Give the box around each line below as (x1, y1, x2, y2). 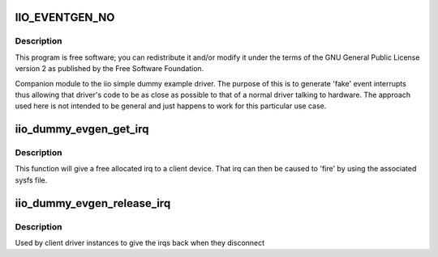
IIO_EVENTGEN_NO (15, 11, 115, 24)
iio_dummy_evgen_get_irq (15, 122, 149, 137)
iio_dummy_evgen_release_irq (15, 196, 171, 210)
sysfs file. (15, 175, 48, 185)
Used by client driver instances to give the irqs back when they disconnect (15, 238, 265, 248)
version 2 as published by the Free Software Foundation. (15, 64, 204, 74)
